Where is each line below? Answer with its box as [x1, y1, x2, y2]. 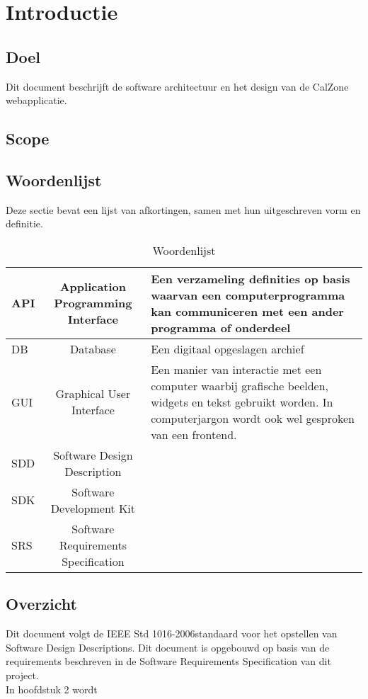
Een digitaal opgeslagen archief [151, 340, 304, 357]
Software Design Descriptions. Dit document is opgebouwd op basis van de [6, 640, 330, 654]
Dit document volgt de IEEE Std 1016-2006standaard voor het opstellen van [6, 626, 338, 641]
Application [59, 278, 127, 295]
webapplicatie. [6, 93, 67, 108]
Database [69, 340, 116, 357]
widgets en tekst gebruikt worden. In [151, 393, 333, 410]
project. [6, 667, 39, 682]
